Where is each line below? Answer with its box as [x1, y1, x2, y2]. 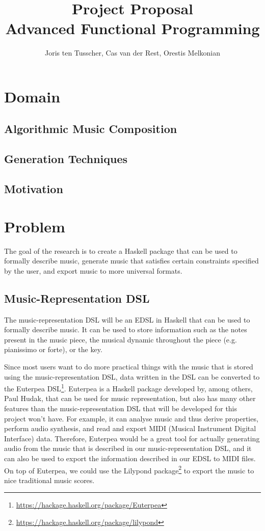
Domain [4, 86, 61, 107]
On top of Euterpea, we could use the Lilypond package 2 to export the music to [4, 463, 254, 475]
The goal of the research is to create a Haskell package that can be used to [4, 245, 237, 256]
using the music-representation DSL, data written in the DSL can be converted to [4, 371, 260, 382]
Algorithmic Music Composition [4, 121, 177, 137]
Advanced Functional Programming [5, 18, 260, 39]
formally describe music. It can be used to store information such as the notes [4, 324, 247, 335]
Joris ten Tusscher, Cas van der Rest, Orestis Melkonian [44, 47, 221, 58]
